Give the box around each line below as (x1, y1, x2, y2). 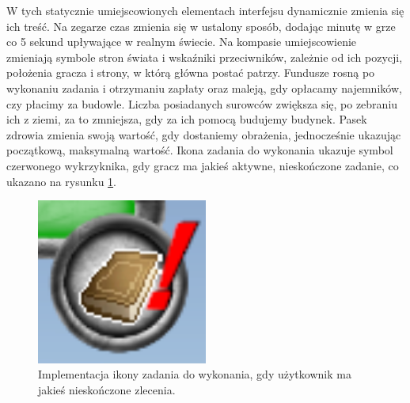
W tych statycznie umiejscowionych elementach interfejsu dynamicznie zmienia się (6, 2, 404, 18)
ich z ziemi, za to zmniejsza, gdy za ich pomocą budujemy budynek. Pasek (6, 111, 367, 127)
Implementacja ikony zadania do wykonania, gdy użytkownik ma (38, 366, 351, 382)
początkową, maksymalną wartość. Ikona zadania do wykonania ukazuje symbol (6, 142, 393, 158)
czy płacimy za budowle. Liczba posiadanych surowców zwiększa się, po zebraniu (6, 95, 398, 112)
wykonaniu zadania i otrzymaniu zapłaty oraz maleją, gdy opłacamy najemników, (6, 79, 402, 96)
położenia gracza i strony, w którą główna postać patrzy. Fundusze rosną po (6, 64, 375, 81)
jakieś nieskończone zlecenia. (38, 381, 176, 397)
